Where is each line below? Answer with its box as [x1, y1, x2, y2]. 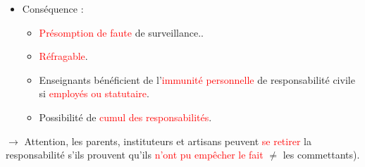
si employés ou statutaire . [39, 86, 149, 101]
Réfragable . [39, 49, 88, 63]
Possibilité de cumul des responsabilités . [39, 109, 212, 124]
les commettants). [283, 147, 360, 162]
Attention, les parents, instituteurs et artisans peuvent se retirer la [24, 133, 311, 148]
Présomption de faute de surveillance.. [39, 25, 204, 39]
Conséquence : [22, 1, 84, 16]
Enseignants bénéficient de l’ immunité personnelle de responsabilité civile [39, 72, 355, 87]
